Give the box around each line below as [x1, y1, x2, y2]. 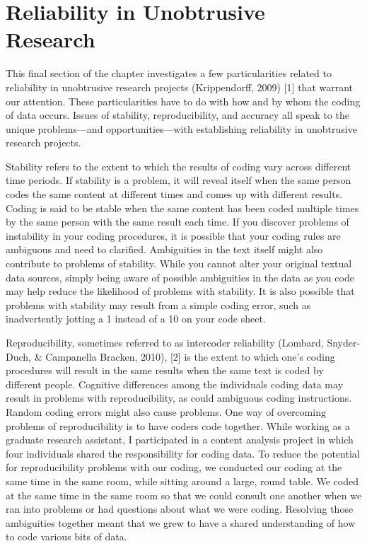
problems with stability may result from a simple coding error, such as [6, 297, 311, 312]
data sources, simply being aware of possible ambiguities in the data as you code [6, 269, 354, 284]
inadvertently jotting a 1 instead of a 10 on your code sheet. [6, 311, 266, 326]
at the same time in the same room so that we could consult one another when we [6, 487, 362, 502]
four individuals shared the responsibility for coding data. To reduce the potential [6, 446, 360, 460]
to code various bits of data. [6, 529, 127, 544]
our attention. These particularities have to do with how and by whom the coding [6, 93, 361, 108]
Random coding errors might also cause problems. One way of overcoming [6, 404, 326, 419]
